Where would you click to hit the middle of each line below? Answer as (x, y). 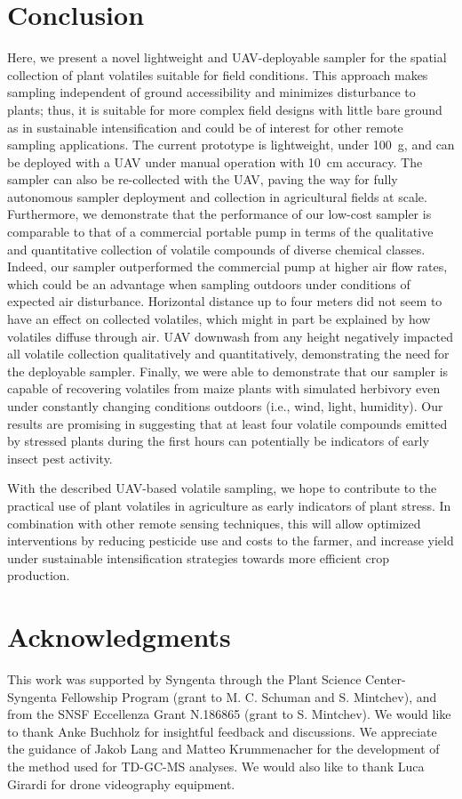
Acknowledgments (119, 637)
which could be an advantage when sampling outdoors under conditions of (209, 283)
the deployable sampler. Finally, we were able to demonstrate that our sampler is (228, 371)
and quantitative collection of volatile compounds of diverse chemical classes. (216, 249)
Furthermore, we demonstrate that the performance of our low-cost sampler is (219, 214)
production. (39, 575)
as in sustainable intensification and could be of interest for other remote (205, 127)
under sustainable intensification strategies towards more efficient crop (198, 557)
